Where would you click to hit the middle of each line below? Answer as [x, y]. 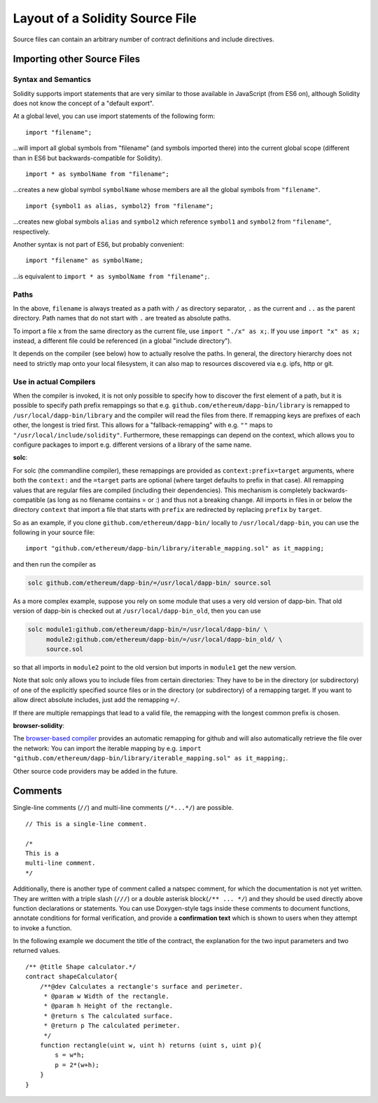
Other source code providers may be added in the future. [95, 771]
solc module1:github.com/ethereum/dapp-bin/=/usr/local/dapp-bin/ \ [148, 630]
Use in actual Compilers [54, 381]
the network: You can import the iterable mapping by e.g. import [107, 748]
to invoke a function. [42, 928]
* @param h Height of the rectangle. [108, 1006]
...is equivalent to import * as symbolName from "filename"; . [111, 276]
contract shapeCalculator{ [72, 977]
